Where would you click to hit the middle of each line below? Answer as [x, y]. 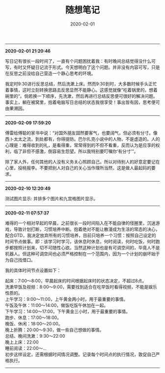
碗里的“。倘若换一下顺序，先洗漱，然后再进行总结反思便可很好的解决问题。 [82, 96]
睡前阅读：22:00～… [26, 348]
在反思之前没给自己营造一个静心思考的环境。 [50, 73]
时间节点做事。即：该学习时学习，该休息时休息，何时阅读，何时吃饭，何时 [80, 241]
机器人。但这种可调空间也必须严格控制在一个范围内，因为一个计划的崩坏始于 [82, 254]
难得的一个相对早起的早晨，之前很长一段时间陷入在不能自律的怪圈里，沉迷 [80, 223]
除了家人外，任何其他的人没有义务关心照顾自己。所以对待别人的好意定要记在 [82, 161]
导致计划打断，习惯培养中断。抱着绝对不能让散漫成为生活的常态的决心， [87, 229]
